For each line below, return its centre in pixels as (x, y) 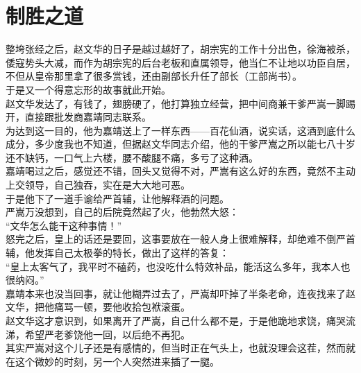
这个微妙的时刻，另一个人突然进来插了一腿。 (117, 361)
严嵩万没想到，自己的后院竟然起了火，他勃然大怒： (122, 212)
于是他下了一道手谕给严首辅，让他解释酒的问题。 (117, 198)
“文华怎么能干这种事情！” (64, 225)
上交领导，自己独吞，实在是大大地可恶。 (98, 185)
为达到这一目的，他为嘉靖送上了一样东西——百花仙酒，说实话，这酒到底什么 (180, 130)
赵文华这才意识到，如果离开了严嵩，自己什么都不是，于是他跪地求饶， (166, 320)
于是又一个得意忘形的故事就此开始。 (88, 89)
